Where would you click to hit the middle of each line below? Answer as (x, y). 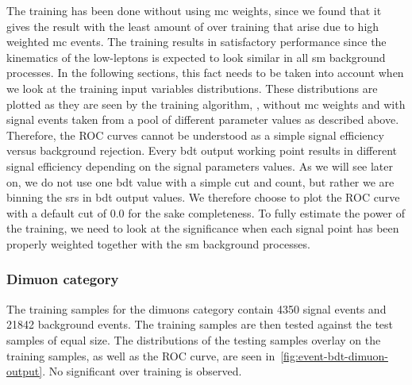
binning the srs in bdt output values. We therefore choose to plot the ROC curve (203, 197)
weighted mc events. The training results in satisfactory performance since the (196, 42)
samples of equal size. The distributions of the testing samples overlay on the (194, 339)
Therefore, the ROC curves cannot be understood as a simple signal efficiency (195, 135)
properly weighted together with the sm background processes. (158, 243)
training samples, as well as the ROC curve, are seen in (141, 355)
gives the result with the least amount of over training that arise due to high (193, 26)
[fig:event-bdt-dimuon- (334, 355)
